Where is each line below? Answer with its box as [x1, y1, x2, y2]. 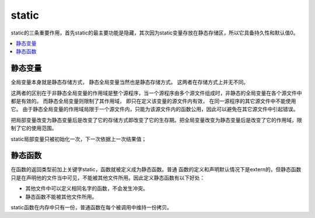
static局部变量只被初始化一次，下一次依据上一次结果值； [10, 135, 147, 143]
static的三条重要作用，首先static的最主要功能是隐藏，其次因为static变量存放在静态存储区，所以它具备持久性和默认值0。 [10, 29, 299, 36]
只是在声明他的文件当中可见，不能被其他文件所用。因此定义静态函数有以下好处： [10, 174, 205, 181]
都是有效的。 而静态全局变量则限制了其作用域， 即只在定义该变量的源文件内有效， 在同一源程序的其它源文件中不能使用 [10, 98, 296, 105]
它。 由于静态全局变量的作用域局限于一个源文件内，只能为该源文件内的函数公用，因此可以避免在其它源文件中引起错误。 [10, 106, 299, 113]
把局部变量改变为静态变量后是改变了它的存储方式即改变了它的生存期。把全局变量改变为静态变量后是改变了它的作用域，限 [10, 116, 302, 123]
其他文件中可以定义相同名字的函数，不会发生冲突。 [25, 185, 148, 192]
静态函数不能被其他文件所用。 [25, 193, 97, 200]
